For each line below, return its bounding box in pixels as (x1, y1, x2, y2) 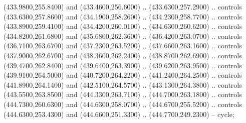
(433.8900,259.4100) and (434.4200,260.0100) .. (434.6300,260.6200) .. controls (4, 21, 242, 31)
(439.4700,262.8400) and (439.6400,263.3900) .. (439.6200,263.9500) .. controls (4, 60, 242, 70)
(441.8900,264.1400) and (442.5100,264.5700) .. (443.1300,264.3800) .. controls (4, 79, 242, 90)
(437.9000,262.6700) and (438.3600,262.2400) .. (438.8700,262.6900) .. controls (4, 50, 242, 60)
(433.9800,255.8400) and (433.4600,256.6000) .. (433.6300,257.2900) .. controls (4, 1, 242, 11)
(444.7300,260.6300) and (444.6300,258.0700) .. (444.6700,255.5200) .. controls (4, 99, 242, 109)
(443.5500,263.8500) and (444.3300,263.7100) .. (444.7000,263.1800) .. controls (4, 89, 242, 100)
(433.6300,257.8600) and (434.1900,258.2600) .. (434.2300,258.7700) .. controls (4, 11, 242, 21)
